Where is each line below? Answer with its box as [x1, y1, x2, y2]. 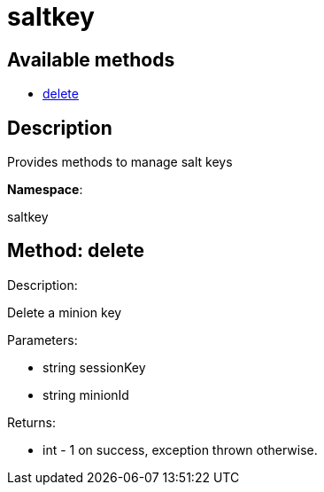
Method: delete [7, 239, 144, 262]
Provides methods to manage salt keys [7, 154, 233, 170]
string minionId [42, 387, 129, 402]
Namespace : [7, 182, 83, 198]
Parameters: [7, 332, 78, 348]
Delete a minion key [7, 304, 122, 320]
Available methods [7, 48, 175, 71]
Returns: [7, 414, 57, 430]
